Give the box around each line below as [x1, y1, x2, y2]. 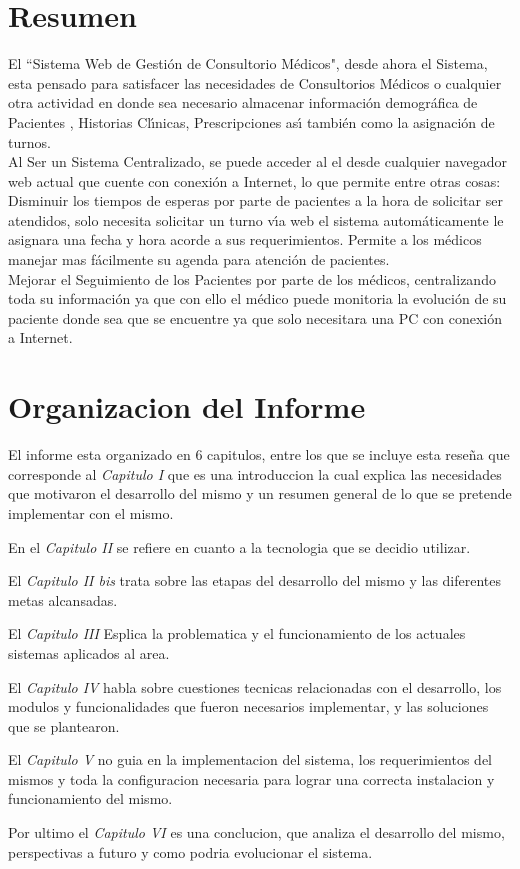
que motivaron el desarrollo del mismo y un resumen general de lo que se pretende [8, 483, 512, 504]
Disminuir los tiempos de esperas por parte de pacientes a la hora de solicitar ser [8, 190, 503, 211]
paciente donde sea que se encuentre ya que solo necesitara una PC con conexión [8, 307, 503, 328]
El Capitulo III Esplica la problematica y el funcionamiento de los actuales [8, 623, 466, 644]
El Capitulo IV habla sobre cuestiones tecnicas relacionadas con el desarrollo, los [8, 676, 502, 697]
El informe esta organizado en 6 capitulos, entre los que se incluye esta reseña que [8, 444, 510, 465]
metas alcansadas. [8, 589, 118, 610]
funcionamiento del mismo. [8, 788, 173, 809]
